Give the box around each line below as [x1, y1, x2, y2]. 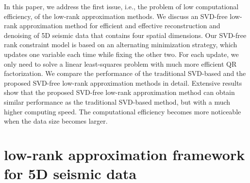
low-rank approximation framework [4, 144, 245, 164]
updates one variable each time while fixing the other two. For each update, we [4, 49, 239, 59]
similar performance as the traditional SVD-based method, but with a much [4, 96, 231, 107]
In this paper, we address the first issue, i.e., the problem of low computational [4, 1, 239, 11]
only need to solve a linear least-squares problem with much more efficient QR [4, 58, 237, 69]
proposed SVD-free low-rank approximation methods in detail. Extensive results [4, 77, 242, 88]
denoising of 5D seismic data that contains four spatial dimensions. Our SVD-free [4, 30, 247, 40]
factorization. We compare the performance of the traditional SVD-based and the [4, 68, 246, 78]
